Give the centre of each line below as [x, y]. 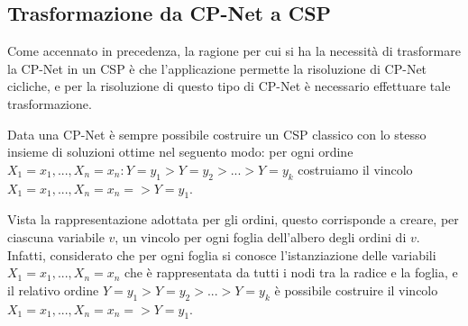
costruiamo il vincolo [355, 169]
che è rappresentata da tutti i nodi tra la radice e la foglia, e [291, 272]
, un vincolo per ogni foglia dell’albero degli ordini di [261, 236]
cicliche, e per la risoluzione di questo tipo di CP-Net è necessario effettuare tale [229, 86]
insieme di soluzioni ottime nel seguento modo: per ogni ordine [180, 152]
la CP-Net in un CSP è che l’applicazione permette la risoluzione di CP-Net [217, 68]
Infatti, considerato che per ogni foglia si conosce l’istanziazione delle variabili [222, 254]
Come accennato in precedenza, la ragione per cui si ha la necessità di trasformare [234, 51]
